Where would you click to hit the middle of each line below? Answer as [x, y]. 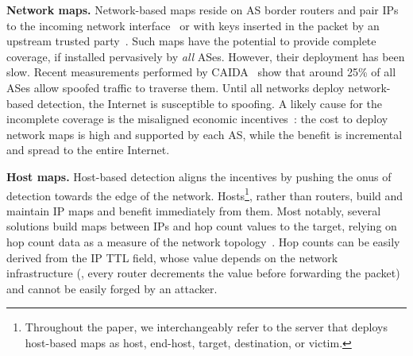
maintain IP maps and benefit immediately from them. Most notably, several [194, 210]
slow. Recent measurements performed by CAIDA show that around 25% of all [201, 72]
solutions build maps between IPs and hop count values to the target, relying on [202, 226]
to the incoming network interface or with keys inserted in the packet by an [193, 25]
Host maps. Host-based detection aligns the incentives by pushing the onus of [199, 176]
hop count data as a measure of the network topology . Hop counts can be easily [203, 241]
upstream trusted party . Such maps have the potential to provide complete [191, 41]
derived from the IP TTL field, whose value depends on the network [172, 257]
